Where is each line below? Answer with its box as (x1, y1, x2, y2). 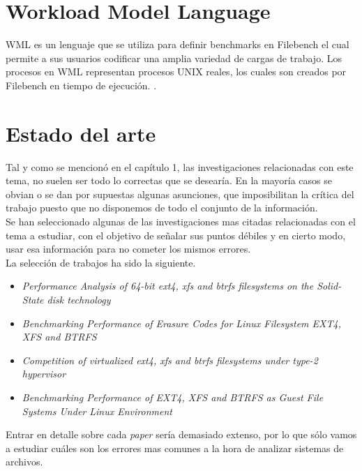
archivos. (6, 454, 43, 469)
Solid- (317, 278, 342, 293)
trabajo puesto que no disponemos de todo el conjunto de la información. (6, 200, 318, 215)
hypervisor (22, 366, 66, 381)
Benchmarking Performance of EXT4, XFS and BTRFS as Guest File (22, 389, 324, 404)
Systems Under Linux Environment (22, 403, 172, 418)
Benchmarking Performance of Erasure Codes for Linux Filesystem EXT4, (22, 315, 341, 330)
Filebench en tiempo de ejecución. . (6, 77, 157, 92)
